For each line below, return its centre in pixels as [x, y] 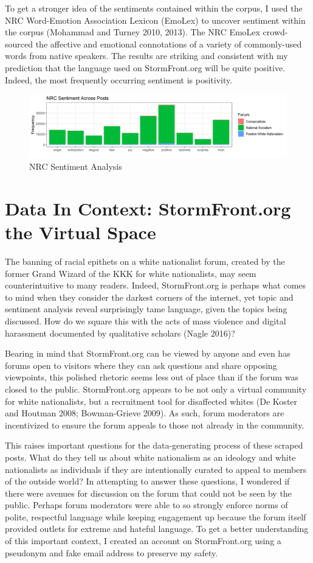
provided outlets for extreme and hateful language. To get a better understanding [157, 529]
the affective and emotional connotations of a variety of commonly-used [169, 44]
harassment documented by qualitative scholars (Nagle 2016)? [120, 333]
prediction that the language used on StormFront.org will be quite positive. [145, 67]
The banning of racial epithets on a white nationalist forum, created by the [145, 261]
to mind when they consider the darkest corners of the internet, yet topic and [149, 297]
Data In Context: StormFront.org [148, 208]
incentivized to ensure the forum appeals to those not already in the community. [155, 425]
